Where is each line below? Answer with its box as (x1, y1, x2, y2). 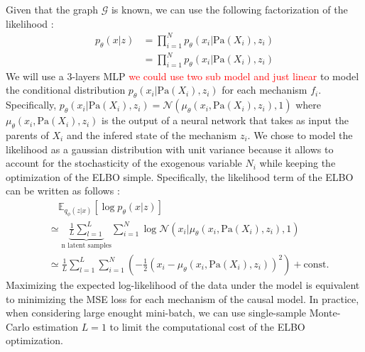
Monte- (309, 305, 341, 320)
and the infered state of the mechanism (66, 128, 237, 143)
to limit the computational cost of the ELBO (109, 319, 305, 334)
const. (303, 259, 329, 270)
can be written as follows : (6, 183, 120, 198)
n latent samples (61, 242, 111, 250)
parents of (6, 128, 49, 143)
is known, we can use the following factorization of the (111, 2, 348, 16)
